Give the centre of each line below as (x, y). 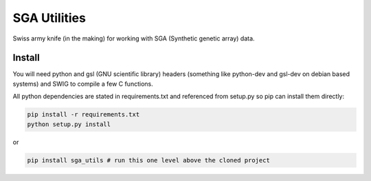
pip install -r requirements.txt (83, 114)
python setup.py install (69, 124)
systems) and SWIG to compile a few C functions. (83, 84)
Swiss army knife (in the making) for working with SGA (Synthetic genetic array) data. (134, 38)
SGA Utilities (49, 18)
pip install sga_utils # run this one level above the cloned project (149, 160)
